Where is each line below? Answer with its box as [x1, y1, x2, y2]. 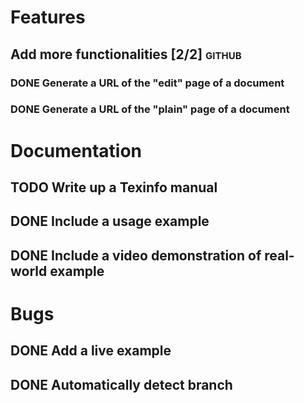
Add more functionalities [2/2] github [10, 46, 242, 63]
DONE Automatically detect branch [10, 376, 233, 393]
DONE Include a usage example [10, 213, 210, 230]
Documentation [10, 139, 143, 162]
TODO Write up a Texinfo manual [10, 179, 218, 196]
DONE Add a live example [10, 342, 172, 360]
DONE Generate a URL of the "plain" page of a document [10, 102, 290, 116]
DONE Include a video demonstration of [10, 247, 262, 264]
